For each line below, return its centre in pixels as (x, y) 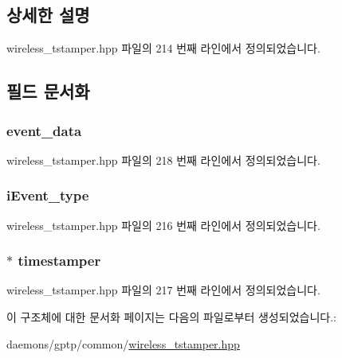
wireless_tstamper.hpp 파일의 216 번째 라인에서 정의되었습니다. (163, 225)
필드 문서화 (48, 91)
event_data (44, 130)
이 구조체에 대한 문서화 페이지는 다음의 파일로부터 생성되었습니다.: (171, 317)
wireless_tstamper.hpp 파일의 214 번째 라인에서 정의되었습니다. (163, 48)
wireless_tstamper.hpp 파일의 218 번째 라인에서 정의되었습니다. (163, 160)
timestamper (59, 261)
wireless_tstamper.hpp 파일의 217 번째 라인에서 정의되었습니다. (163, 290)
